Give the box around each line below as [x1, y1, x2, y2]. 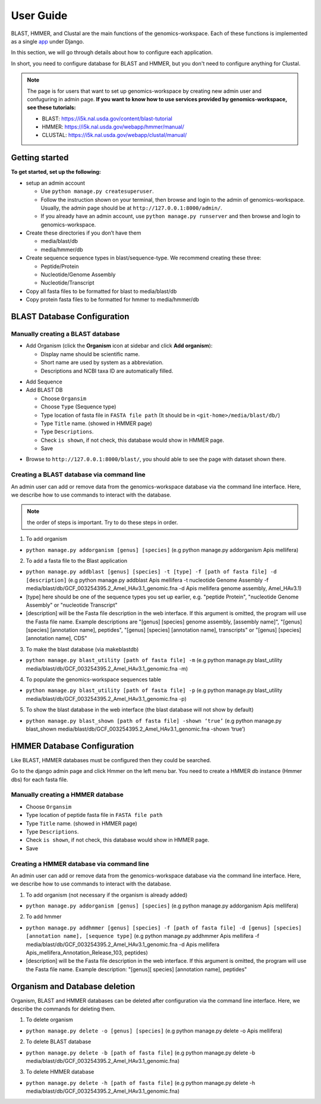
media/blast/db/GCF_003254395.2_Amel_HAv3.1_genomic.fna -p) [26, 695, 187, 702]
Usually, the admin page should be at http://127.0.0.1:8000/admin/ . [40, 204, 222, 211]
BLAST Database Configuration [11, 311, 130, 322]
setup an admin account [26, 179, 86, 186]
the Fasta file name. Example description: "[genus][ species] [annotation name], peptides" [26, 965, 247, 973]
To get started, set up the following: [11, 169, 101, 176]
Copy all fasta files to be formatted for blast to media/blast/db [26, 288, 177, 295]
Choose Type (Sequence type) [40, 403, 117, 410]
